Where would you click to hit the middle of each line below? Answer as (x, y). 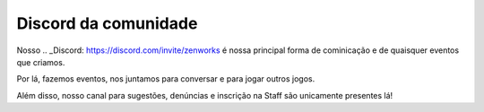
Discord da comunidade (107, 23)
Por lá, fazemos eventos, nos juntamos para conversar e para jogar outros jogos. (166, 79)
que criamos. (41, 62)
